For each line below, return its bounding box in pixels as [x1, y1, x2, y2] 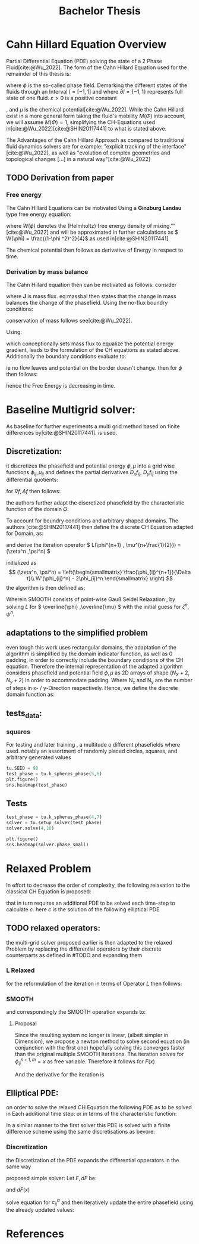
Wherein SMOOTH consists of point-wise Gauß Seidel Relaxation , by [6, 596, 176, 603]
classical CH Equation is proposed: [6, 887, 91, 895]
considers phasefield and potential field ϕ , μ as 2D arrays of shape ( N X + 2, [6, 669, 190, 677]
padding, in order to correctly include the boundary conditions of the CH [6, 656, 184, 663]
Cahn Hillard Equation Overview [6, 38, 167, 51]
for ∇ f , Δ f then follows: [6, 488, 61, 495]
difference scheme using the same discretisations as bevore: [6, 1128, 156, 1135]
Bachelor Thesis [59, 4, 141, 18]
